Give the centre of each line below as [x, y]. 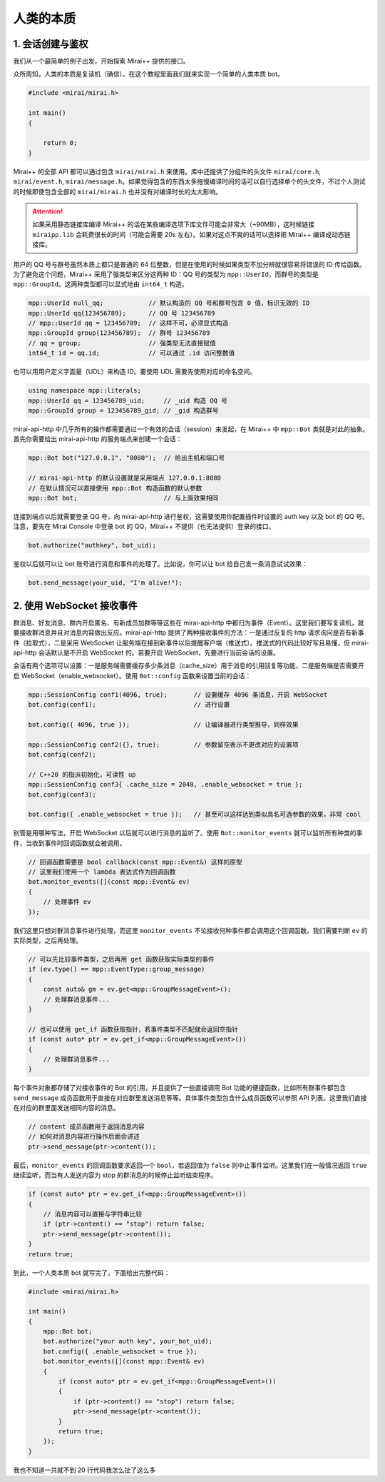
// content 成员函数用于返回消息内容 [87, 1127]
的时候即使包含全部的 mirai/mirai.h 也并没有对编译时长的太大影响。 [118, 191]
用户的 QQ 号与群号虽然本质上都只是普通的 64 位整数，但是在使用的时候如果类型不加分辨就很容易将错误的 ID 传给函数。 [190, 264]
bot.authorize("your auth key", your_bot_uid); [128, 1341]
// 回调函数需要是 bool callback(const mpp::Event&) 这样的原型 [135, 862]
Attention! [48, 211]
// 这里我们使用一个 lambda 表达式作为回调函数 [102, 872]
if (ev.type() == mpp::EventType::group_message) [117, 969]
